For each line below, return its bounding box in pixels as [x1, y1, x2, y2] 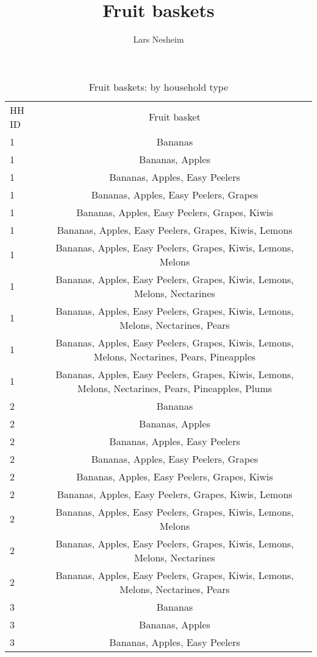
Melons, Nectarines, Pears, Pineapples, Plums [77, 381, 272, 395]
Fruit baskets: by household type [88, 79, 229, 94]
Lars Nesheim [133, 33, 184, 46]
